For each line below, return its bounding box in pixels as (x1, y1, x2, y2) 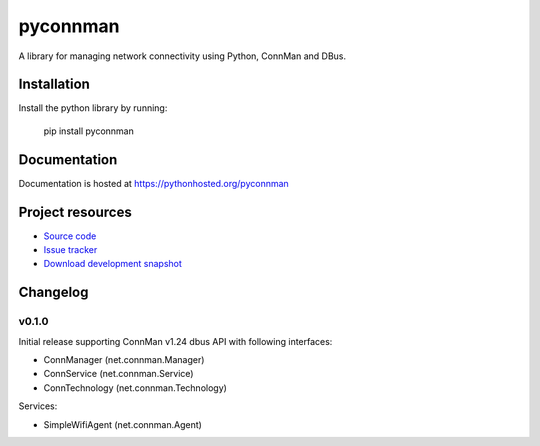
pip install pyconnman (43, 125, 134, 137)
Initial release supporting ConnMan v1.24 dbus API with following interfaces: (18, 335, 333, 347)
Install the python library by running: (18, 102, 168, 114)
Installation (18, 76, 90, 93)
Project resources (18, 203, 132, 220)
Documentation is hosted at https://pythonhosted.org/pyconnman (18, 177, 289, 189)
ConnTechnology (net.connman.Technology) (43, 381, 227, 394)
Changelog (18, 284, 89, 301)
